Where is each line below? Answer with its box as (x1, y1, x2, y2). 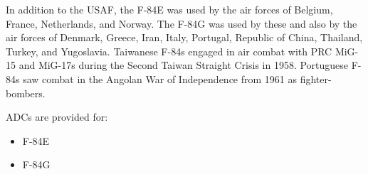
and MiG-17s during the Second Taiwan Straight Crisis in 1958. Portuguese (19, 58, 349, 72)
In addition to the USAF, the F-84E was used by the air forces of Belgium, (6, 2, 333, 16)
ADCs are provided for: (6, 109, 108, 124)
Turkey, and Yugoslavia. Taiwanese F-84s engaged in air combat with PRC (6, 43, 332, 58)
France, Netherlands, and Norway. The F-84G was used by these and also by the (6, 16, 357, 31)
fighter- (300, 71, 332, 86)
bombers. (6, 85, 46, 100)
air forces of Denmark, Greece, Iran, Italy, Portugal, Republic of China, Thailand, (6, 30, 363, 45)
